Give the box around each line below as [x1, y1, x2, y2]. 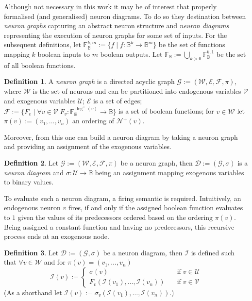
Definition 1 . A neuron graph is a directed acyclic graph [4, 76, 175, 86]
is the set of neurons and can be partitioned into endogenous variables [33, 85, 241, 96]
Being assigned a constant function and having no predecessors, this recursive [4, 221, 235, 232]
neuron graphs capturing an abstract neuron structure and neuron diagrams [4, 20, 229, 31]
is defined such [191, 247, 235, 257]
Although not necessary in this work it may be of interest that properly [4, 1, 217, 11]
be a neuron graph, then [120, 157, 193, 167]
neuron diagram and [4, 167, 64, 177]
